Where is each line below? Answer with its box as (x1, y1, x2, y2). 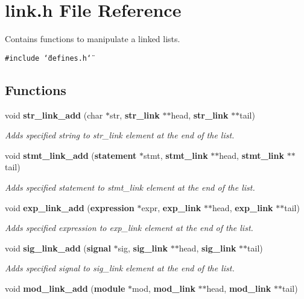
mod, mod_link (132, 282, 195, 294)
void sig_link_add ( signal (5, 241, 111, 254)
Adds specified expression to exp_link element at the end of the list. (5, 221, 253, 234)
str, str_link (109, 108, 160, 121)
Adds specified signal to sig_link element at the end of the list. (5, 262, 235, 274)
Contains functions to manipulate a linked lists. (5, 32, 180, 45)
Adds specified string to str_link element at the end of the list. (5, 129, 235, 141)
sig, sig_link (118, 241, 168, 254)
